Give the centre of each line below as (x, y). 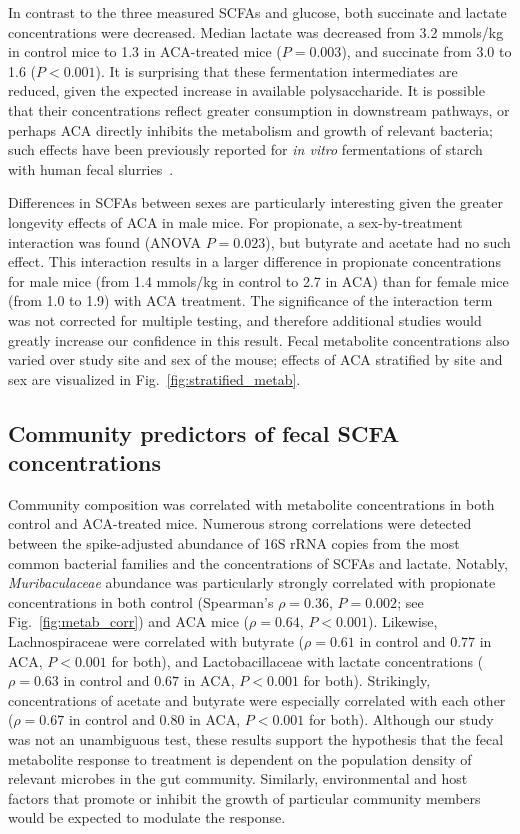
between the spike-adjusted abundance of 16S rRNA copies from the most (234, 543)
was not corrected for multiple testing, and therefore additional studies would (245, 319)
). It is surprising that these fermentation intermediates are (276, 70)
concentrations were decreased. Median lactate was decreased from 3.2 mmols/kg (256, 31)
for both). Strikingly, (367, 680)
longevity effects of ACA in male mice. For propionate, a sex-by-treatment (235, 221)
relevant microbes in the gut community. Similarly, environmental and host (238, 778)
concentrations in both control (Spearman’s (141, 601)
